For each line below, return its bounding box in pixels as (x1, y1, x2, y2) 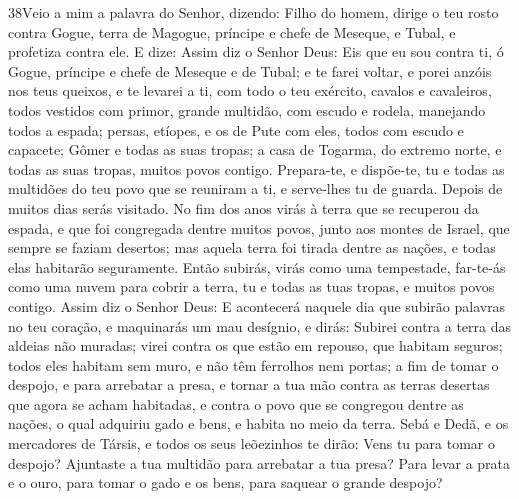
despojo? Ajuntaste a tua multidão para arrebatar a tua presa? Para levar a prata (8, 452, 511, 473)
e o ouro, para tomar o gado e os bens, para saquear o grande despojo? (8, 472, 443, 493)
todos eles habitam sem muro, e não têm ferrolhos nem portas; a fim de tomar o (8, 354, 499, 375)
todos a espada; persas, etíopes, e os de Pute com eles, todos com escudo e (8, 119, 464, 140)
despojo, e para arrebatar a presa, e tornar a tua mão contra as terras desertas (8, 374, 490, 395)
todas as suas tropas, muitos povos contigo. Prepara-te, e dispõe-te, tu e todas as (8, 158, 505, 179)
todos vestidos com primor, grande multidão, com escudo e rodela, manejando (8, 99, 486, 120)
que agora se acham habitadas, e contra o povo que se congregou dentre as (8, 393, 464, 414)
